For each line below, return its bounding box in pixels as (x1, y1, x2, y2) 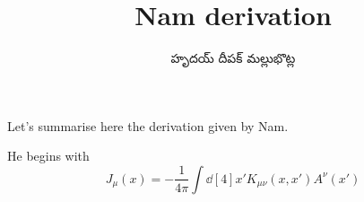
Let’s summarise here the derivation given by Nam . (7, 116, 289, 135)
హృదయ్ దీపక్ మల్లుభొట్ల (170, 48, 296, 67)
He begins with (7, 146, 90, 165)
